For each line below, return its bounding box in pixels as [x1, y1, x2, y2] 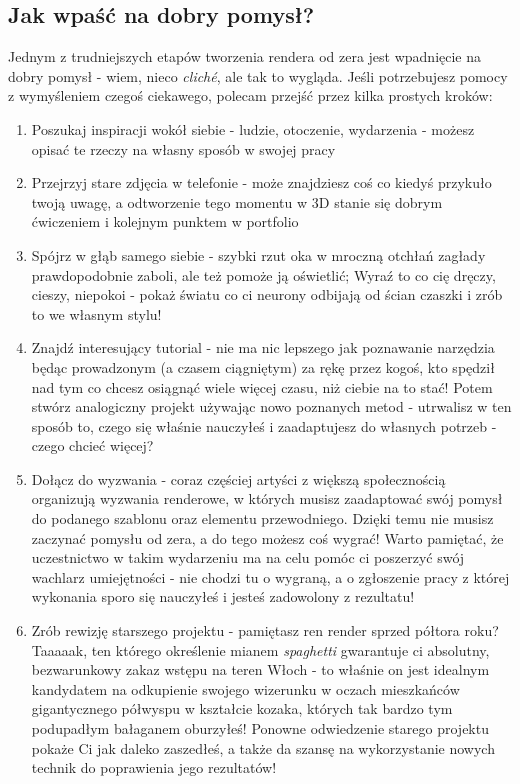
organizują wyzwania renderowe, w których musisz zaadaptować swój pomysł [31, 488, 503, 509]
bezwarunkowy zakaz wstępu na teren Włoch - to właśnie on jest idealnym [31, 659, 490, 680]
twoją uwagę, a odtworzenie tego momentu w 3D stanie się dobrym [31, 191, 443, 212]
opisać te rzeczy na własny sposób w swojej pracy [31, 138, 336, 159]
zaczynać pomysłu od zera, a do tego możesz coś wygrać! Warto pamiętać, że [31, 527, 504, 548]
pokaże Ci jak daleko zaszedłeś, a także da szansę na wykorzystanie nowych [31, 737, 495, 758]
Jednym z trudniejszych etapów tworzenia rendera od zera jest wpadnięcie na [8, 46, 482, 67]
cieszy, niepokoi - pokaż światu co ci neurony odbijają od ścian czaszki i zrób [31, 284, 503, 305]
